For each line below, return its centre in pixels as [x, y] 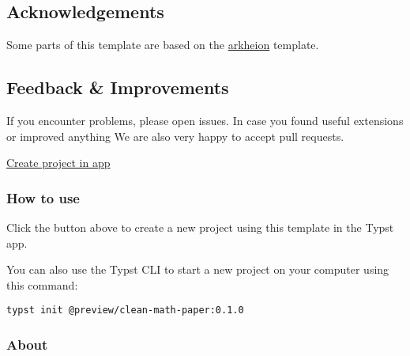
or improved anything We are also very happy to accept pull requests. [175, 136]
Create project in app [58, 163]
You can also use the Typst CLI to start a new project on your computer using [198, 269]
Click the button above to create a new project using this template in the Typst [200, 227]
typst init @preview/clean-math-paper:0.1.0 [125, 311]
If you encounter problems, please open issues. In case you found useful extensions [205, 120]
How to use [43, 197]
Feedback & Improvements [118, 87]
